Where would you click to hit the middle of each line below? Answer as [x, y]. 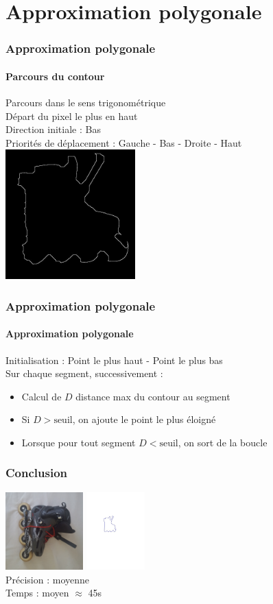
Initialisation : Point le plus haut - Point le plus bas [114, 360]
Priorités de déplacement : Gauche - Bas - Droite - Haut [124, 142]
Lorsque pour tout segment [79, 442]
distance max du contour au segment [153, 396]
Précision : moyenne [48, 579]
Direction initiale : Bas [53, 129]
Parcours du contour [55, 76]
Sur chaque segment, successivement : [84, 373]
